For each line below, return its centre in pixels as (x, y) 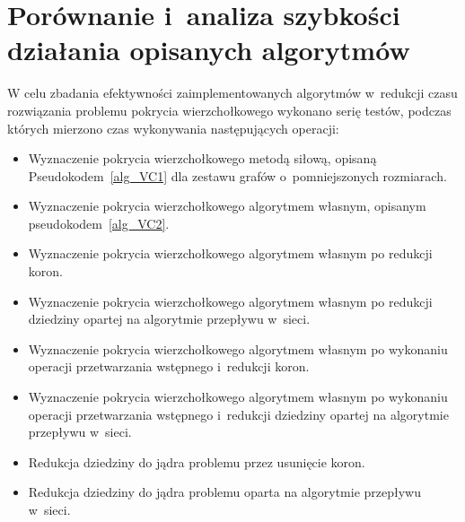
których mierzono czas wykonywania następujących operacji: (173, 128)
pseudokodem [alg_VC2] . (99, 223)
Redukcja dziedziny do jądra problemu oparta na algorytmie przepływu (224, 492)
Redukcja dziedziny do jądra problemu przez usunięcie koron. (197, 461)
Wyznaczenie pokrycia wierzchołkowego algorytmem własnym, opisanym (227, 206)
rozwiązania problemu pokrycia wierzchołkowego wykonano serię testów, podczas (229, 110)
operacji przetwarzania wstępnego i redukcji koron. (169, 366)
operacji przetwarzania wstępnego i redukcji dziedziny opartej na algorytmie (238, 414)
